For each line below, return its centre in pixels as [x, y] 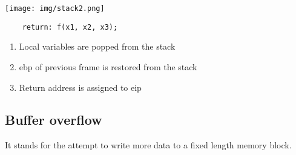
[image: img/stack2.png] [55, 8]
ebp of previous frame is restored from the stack [108, 66]
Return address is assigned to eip [80, 87]
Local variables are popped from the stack [97, 46]
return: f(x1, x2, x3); [70, 27]
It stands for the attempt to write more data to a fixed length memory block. [148, 145]
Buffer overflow [54, 120]
